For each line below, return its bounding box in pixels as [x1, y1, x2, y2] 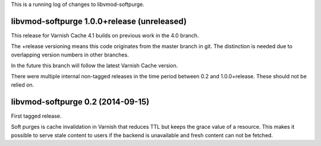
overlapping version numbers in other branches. [11, 51, 129, 58]
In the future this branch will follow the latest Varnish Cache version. [11, 62, 178, 69]
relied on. [11, 81, 34, 88]
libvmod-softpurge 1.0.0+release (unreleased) [11, 16, 187, 26]
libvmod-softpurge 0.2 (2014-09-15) [11, 97, 150, 107]
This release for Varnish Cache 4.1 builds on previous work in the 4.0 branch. [11, 31, 199, 39]
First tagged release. [11, 112, 62, 119]
